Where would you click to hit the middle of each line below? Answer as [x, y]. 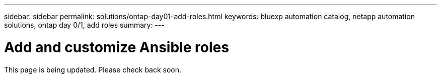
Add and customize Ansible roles [117, 47]
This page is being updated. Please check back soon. [93, 69]
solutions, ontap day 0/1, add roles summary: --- [84, 25]
